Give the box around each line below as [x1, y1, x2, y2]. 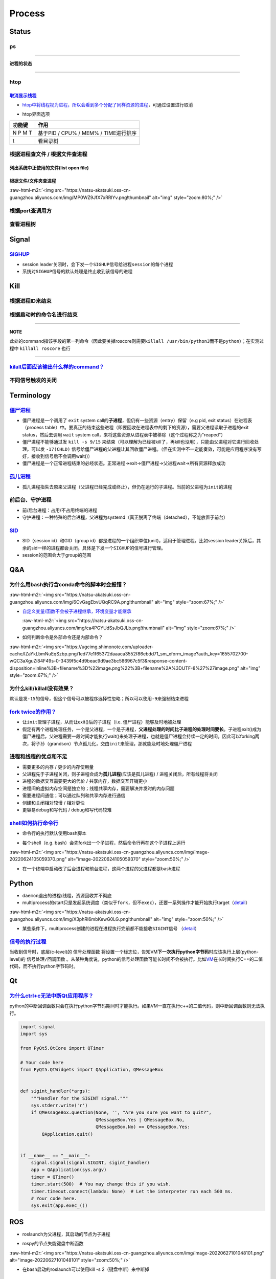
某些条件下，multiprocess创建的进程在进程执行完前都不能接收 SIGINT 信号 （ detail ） [22, 925, 199, 932]
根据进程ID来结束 [9, 297, 52, 304]
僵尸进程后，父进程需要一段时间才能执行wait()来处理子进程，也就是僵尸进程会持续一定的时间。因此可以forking [22, 733, 256, 739]
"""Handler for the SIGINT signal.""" [31, 1095, 128, 1101]
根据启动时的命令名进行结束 [9, 311, 78, 318]
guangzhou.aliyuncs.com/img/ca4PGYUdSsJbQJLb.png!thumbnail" [22, 625, 165, 631]
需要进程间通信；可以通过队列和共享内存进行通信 [22, 792, 125, 799]
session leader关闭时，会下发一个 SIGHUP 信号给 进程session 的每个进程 [22, 261, 173, 268]
